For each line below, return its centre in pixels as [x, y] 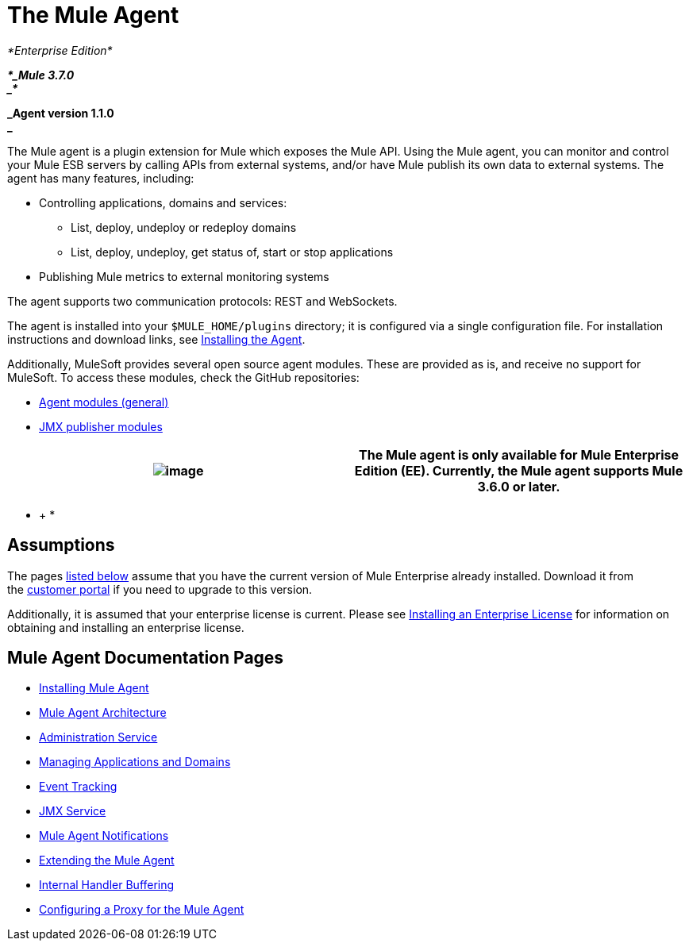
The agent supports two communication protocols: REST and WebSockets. [202, 301]
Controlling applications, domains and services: [163, 202]
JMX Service [73, 811]
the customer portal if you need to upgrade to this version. [160, 589]
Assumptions [61, 545]
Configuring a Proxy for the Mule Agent [142, 910]
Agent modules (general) [104, 402]
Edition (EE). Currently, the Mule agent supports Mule [519, 470]
